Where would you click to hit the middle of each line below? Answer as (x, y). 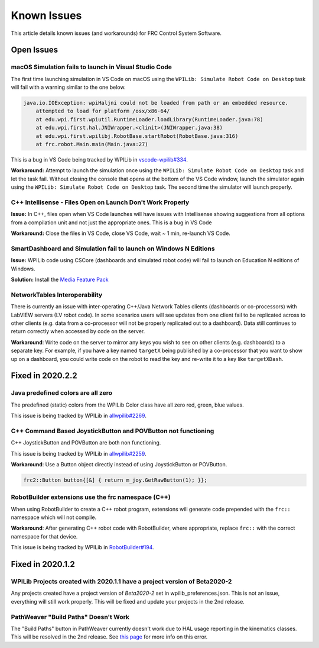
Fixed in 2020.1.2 (43, 564)
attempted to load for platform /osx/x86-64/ (103, 111)
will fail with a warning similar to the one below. (68, 87)
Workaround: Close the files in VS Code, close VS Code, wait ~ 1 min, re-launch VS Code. (121, 233)
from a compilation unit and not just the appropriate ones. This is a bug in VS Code (111, 223)
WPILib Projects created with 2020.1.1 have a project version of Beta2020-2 (121, 582)
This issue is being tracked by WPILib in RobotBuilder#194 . (82, 547)
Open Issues (35, 50)
